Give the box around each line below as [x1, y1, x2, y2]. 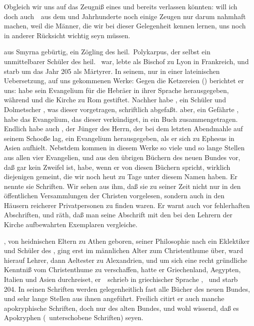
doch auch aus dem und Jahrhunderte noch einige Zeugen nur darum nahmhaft [4, 11, 246, 21]
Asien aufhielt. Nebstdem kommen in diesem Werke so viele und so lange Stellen [4, 142, 245, 153]
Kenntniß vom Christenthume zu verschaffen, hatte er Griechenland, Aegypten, [4, 264, 241, 275]
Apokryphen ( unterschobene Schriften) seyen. [4, 312, 144, 323]
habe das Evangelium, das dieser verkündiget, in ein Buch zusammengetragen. [4, 114, 238, 124]
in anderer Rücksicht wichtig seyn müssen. [4, 30, 130, 40]
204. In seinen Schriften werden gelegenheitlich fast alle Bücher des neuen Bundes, [4, 283, 250, 294]
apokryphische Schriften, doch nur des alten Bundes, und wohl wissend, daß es [4, 303, 239, 313]
